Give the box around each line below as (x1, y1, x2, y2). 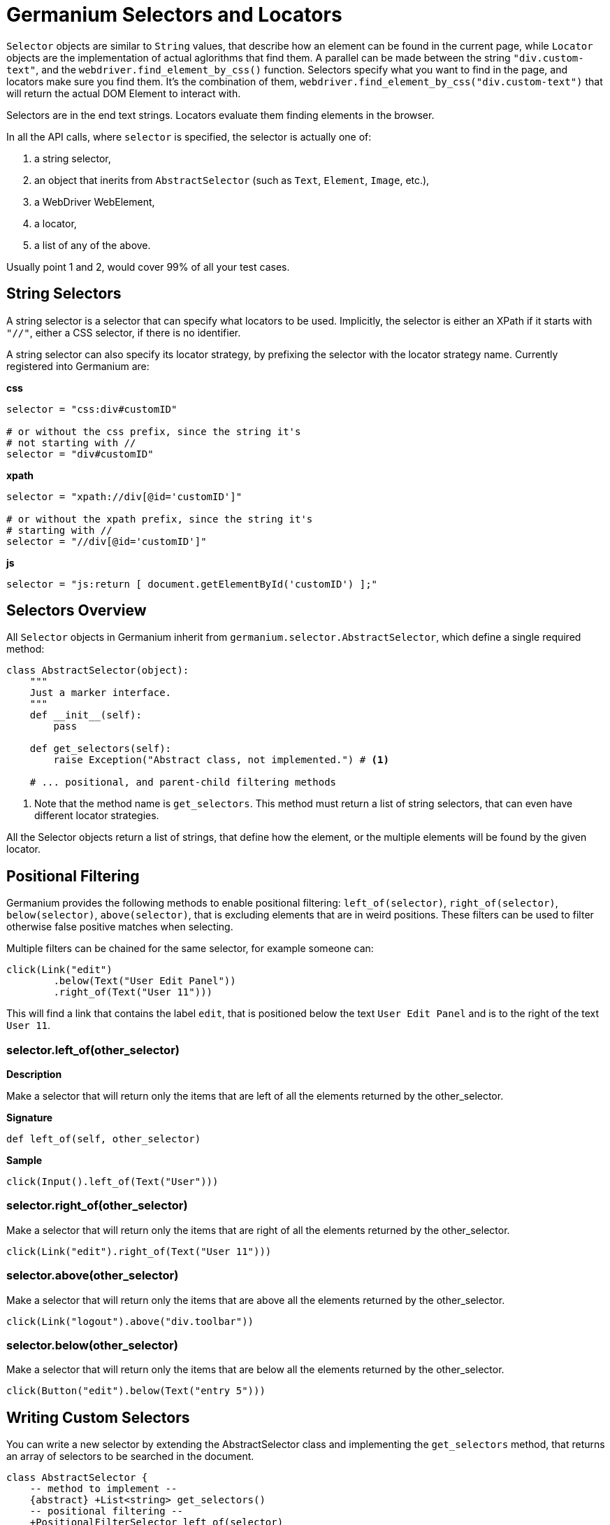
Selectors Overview (6, 602, 147, 620)
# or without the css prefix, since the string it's (6, 425, 301, 437)
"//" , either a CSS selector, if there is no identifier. (6, 326, 241, 339)
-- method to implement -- (29, 1483, 177, 1495)
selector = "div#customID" (6, 448, 154, 460)
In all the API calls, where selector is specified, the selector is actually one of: (6, 130, 372, 143)
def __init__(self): (29, 709, 142, 721)
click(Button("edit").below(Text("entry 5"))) (6, 1385, 266, 1397)
